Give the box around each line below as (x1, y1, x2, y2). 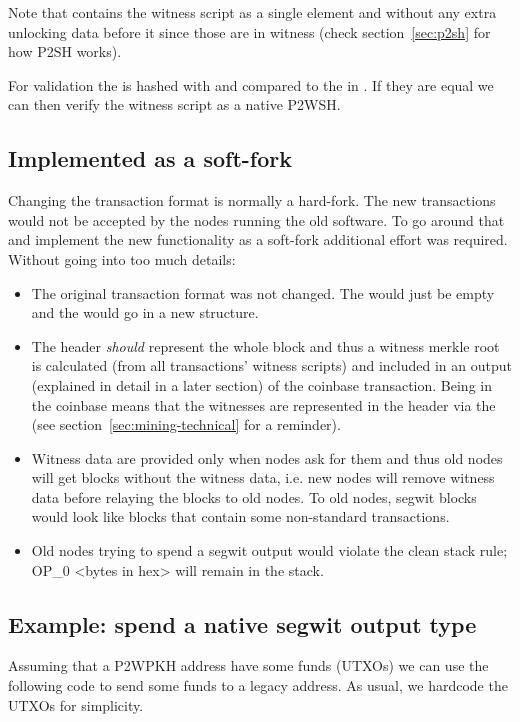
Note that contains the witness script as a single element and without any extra (8, 2, 497, 22)
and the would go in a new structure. (31, 302, 259, 323)
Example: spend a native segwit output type (8, 608, 477, 639)
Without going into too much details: (8, 248, 236, 269)
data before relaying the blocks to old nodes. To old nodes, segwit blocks (31, 486, 477, 507)
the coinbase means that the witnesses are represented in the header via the (31, 394, 496, 415)
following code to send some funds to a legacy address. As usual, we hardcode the (8, 675, 508, 696)
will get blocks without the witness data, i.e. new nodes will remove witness (31, 467, 495, 488)
